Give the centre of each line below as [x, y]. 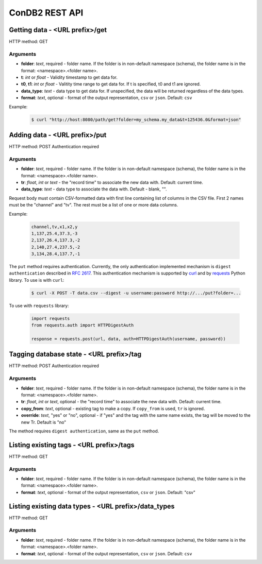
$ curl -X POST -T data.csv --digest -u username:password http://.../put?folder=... [136, 293]
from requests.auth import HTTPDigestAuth [82, 325]
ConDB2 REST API [46, 13]
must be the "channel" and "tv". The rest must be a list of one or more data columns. [94, 205]
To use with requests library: [39, 306]
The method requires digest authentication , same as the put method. [84, 431]
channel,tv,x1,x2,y [54, 227]
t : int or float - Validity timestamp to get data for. [69, 77]
